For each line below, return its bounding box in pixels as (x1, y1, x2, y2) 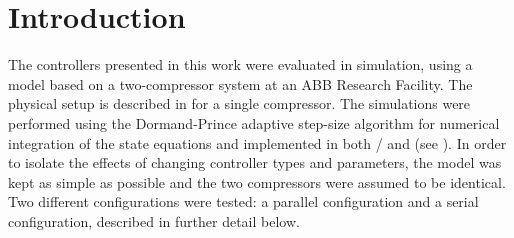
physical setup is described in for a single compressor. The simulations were (8, 93, 471, 114)
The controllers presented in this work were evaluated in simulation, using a (8, 54, 473, 75)
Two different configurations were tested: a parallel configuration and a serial (8, 191, 479, 212)
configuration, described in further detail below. (8, 210, 300, 231)
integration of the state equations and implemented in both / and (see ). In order (8, 132, 507, 153)
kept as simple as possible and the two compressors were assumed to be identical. (8, 171, 506, 192)
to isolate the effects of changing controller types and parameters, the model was (8, 152, 502, 173)
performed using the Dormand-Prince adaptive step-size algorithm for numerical (8, 112, 500, 133)
